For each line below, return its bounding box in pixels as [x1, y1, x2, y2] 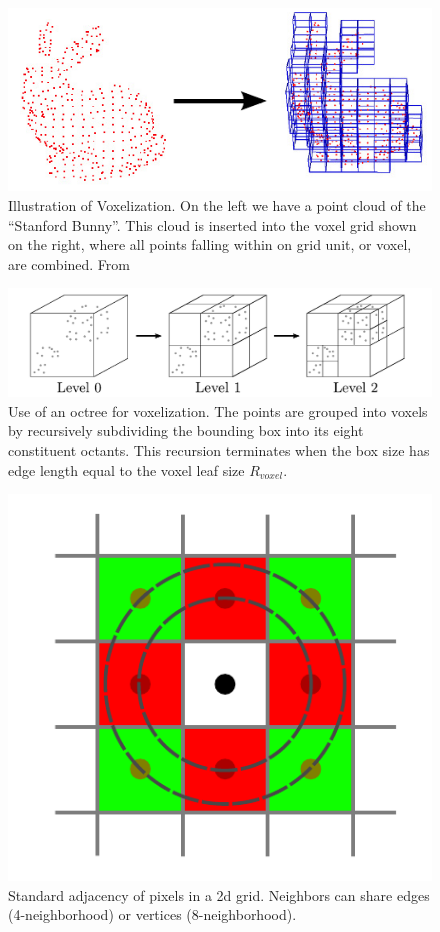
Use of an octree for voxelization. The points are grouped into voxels [8, 400, 428, 421]
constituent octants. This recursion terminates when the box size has [8, 440, 430, 461]
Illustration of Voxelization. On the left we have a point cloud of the [8, 195, 426, 215]
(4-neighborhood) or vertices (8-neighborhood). [8, 904, 297, 925]
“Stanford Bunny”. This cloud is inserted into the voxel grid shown [8, 214, 417, 235]
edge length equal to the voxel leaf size [8, 459, 245, 480]
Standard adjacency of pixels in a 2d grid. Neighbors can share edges [8, 884, 430, 905]
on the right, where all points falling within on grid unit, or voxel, [8, 234, 412, 255]
